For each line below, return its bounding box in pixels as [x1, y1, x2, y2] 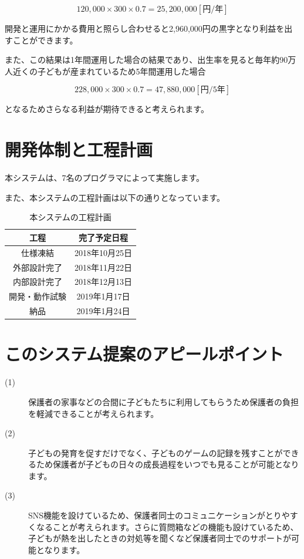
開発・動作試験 [9, 290, 66, 302]
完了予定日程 [79, 231, 128, 243]
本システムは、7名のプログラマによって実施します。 [5, 171, 205, 184]
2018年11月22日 [75, 261, 132, 273]
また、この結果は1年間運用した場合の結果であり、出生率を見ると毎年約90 [5, 53, 288, 66]
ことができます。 [12, 33, 78, 46]
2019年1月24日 [76, 305, 130, 317]
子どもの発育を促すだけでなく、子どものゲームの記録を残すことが [28, 446, 283, 459]
